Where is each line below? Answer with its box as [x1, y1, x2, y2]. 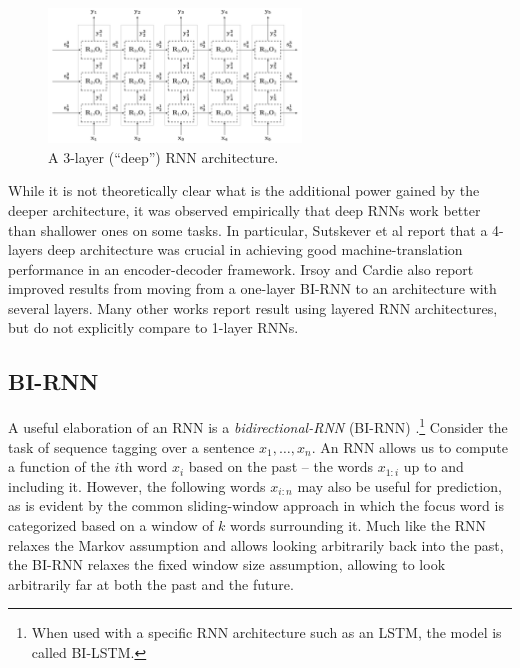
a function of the [8, 456, 110, 477]
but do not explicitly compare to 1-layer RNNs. [8, 317, 299, 338]
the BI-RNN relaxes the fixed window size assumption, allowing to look [8, 554, 446, 575]
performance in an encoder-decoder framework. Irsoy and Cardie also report [8, 258, 474, 279]
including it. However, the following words [8, 475, 266, 496]
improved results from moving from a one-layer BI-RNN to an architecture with [8, 278, 497, 299]
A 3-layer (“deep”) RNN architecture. [48, 146, 279, 167]
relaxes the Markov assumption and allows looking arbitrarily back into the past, [8, 534, 504, 555]
